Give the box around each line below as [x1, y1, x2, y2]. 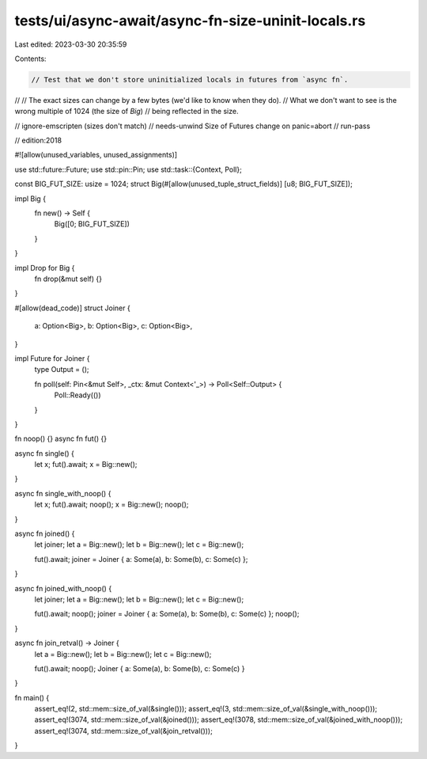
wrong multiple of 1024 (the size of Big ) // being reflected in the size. [14, 107, 239, 116]
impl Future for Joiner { [14, 353, 90, 363]
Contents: [14, 54, 47, 63]
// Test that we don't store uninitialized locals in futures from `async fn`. [31, 75, 349, 84]
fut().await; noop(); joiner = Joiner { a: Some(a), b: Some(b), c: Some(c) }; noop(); [34, 609, 300, 619]
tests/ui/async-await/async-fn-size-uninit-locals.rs [14, 12, 366, 29]
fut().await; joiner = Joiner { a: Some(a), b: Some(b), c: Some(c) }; [34, 554, 248, 564]
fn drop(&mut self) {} [34, 274, 103, 283]
